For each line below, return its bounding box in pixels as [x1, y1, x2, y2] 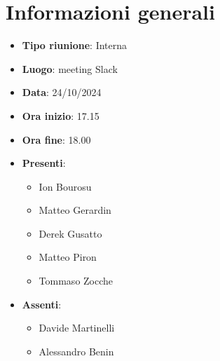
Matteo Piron [39, 250, 97, 264]
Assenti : [22, 297, 62, 311]
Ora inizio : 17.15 [22, 108, 99, 123]
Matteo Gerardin [39, 203, 111, 217]
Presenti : [22, 156, 66, 170]
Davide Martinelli [39, 320, 115, 335]
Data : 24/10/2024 [22, 85, 102, 100]
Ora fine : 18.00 [22, 132, 91, 147]
